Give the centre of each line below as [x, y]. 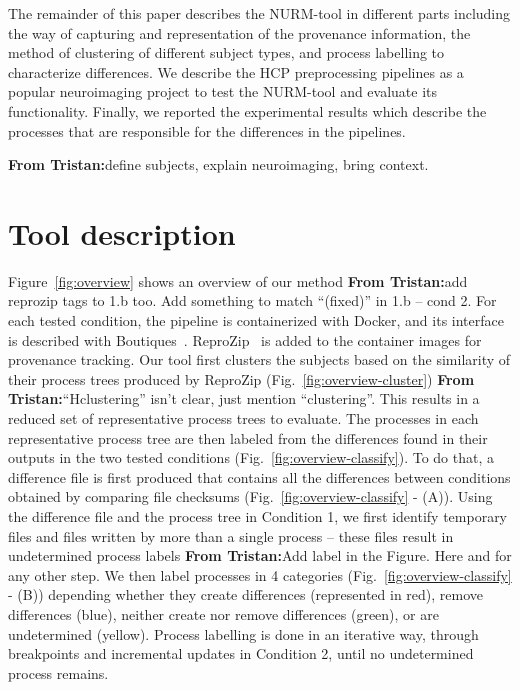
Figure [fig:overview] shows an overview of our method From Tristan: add [238, 280]
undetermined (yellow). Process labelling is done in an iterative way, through [243, 633]
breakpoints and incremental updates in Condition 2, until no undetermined [241, 653]
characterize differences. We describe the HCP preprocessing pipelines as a [236, 71]
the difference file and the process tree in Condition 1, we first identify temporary [258, 516]
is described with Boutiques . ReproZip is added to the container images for [245, 339]
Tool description [122, 232]
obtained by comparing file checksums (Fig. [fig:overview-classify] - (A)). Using [250, 496]
